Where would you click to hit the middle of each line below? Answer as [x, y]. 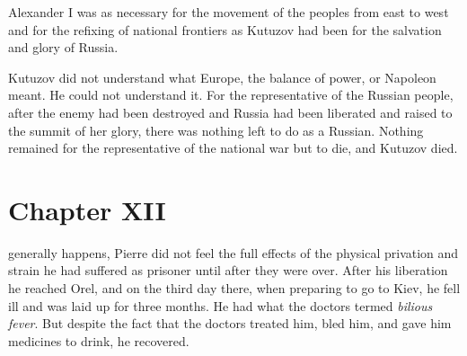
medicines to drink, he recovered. [99, 340]
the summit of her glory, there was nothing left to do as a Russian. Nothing [216, 130]
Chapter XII [87, 209]
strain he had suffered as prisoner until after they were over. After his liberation [228, 270]
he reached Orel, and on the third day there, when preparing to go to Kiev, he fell [234, 288]
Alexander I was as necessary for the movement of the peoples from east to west [229, 12]
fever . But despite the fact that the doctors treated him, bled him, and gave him [230, 323]
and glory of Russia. [63, 47]
